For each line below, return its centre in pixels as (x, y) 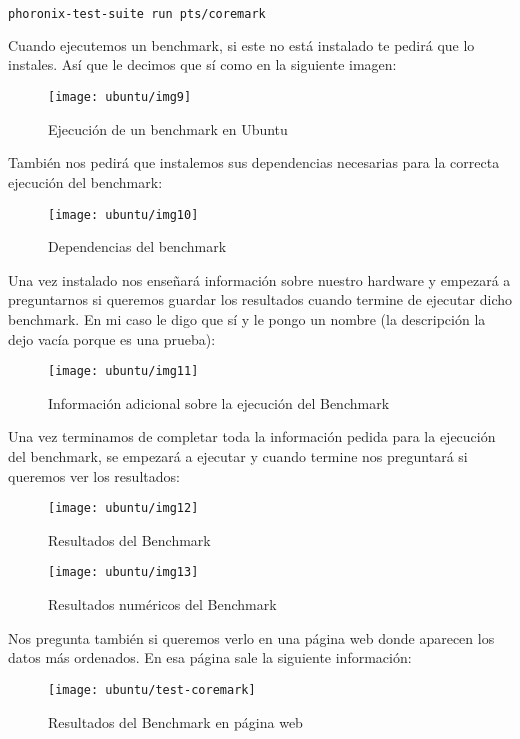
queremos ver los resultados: (94, 475)
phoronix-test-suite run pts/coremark (137, 14)
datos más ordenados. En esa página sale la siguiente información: (210, 657)
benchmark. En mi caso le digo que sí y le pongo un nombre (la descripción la (247, 318)
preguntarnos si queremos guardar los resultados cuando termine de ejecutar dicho (260, 299)
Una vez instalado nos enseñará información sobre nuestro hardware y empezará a (259, 279)
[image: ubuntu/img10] (123, 214)
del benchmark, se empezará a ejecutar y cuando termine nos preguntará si (238, 455)
